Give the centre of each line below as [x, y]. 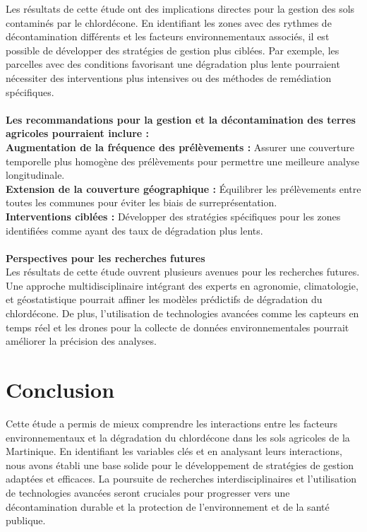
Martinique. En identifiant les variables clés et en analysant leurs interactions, [174, 451]
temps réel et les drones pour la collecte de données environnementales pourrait [178, 327]
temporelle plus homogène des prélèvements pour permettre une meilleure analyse [183, 161]
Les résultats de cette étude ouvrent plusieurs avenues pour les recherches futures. [183, 272]
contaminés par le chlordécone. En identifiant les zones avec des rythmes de [169, 22]
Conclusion [60, 390]
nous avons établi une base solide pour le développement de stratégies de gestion [180, 465]
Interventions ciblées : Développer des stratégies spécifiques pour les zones [173, 216]
